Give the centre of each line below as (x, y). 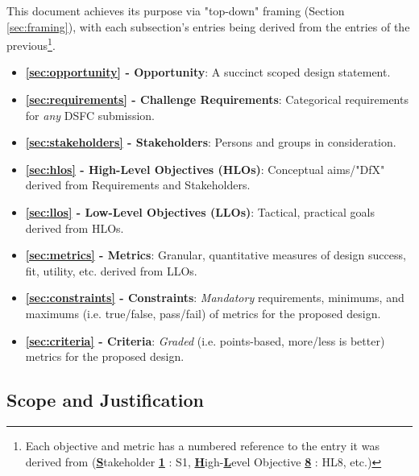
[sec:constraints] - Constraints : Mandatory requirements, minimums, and (215, 298)
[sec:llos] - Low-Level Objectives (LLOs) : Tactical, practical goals (200, 212)
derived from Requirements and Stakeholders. (138, 185)
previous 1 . (31, 44)
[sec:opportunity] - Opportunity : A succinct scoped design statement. (208, 72)
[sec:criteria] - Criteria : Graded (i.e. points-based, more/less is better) (205, 340)
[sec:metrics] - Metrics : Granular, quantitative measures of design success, (216, 255)
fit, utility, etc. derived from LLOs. (111, 270)
